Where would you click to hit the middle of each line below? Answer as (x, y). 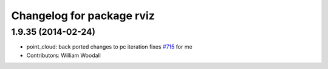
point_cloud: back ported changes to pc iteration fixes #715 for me (109, 47)
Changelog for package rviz (83, 16)
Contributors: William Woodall (64, 55)
